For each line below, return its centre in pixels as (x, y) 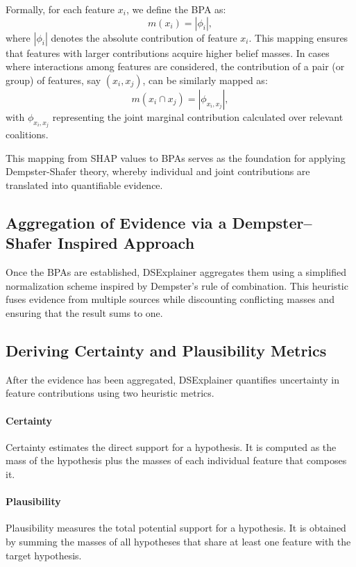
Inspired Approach (126, 243)
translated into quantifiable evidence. (84, 185)
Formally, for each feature (60, 9)
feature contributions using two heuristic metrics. (110, 393)
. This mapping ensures (298, 37)
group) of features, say (53, 80)
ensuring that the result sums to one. (84, 312)
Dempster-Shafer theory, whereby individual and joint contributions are (158, 171)
